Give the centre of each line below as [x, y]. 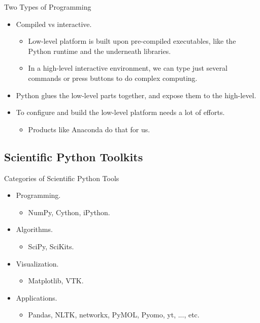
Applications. [37, 297]
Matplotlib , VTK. [56, 281]
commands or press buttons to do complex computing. [113, 78]
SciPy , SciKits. [51, 246]
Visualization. [37, 263]
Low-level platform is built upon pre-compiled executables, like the [132, 41]
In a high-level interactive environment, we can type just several [128, 68]
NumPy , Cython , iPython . [69, 212]
